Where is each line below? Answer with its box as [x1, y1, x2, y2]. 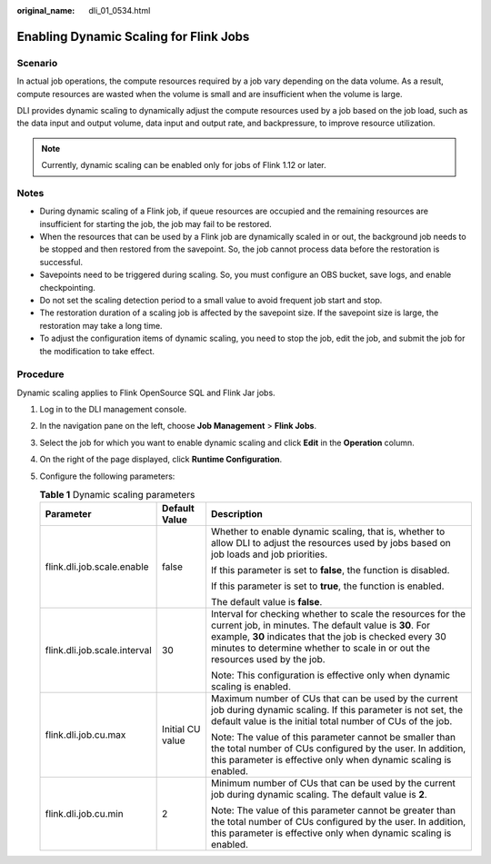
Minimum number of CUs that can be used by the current [210, 777, 456, 790]
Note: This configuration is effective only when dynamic [210, 669, 450, 681]
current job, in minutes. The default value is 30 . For [210, 619, 431, 631]
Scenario [16, 56, 58, 69]
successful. [39, 256, 84, 267]
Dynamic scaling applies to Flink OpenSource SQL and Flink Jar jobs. [16, 387, 276, 398]
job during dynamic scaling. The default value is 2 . [210, 789, 427, 801]
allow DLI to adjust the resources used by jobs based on [210, 537, 452, 550]
